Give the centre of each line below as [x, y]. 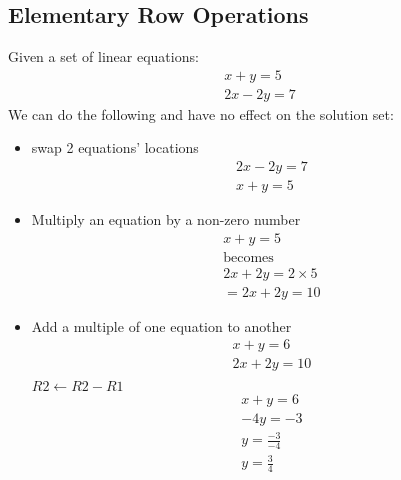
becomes [248, 257]
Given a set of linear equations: [103, 56]
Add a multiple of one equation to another [161, 325]
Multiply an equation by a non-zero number [166, 219]
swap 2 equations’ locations [115, 147]
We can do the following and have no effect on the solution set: [201, 113]
